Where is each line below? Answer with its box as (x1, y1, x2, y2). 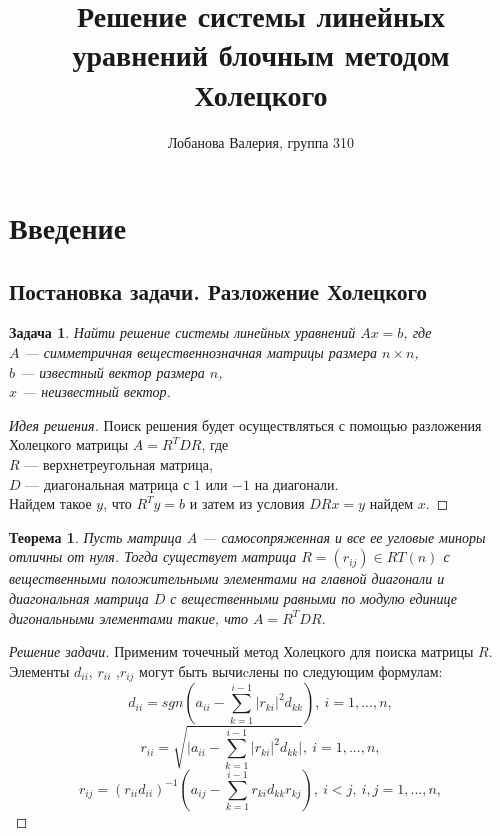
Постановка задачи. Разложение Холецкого (9, 275, 428, 306)
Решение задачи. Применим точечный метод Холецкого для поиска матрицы (9, 641, 474, 662)
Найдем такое (9, 493, 92, 514)
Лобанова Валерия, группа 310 (167, 131, 355, 152)
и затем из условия (189, 493, 305, 514)
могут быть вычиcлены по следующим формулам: (139, 660, 443, 681)
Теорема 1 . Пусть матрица (9, 526, 182, 547)
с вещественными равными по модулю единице (170, 588, 458, 609)
